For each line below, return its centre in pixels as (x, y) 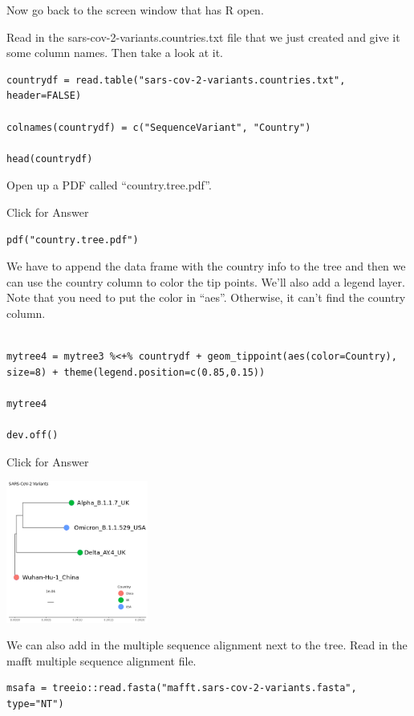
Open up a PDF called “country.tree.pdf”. (109, 185)
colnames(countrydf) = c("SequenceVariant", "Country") (159, 127)
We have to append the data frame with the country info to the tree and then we (206, 266)
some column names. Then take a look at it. (115, 53)
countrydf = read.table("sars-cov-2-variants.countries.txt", (176, 80)
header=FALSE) (44, 96)
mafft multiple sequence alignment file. (101, 660)
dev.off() (32, 435)
